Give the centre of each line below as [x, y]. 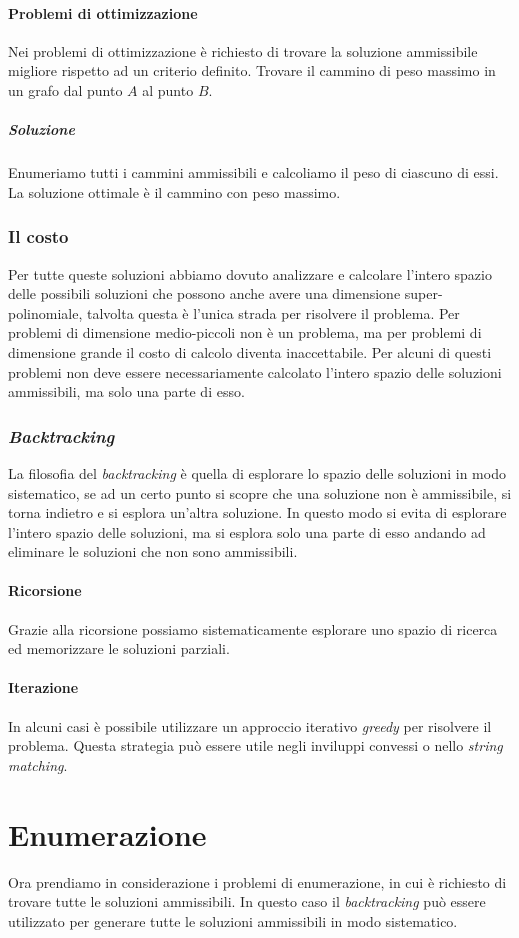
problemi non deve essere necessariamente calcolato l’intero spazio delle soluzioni [255, 371]
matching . [38, 764]
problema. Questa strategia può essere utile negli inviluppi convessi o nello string [255, 745]
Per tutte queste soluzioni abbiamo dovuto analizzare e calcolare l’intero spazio [250, 273]
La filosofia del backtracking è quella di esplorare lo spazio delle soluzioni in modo [257, 472]
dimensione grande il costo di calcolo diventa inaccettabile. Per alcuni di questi [250, 351]
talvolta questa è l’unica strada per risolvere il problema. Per [273, 312]
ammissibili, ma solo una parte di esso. [126, 391]
